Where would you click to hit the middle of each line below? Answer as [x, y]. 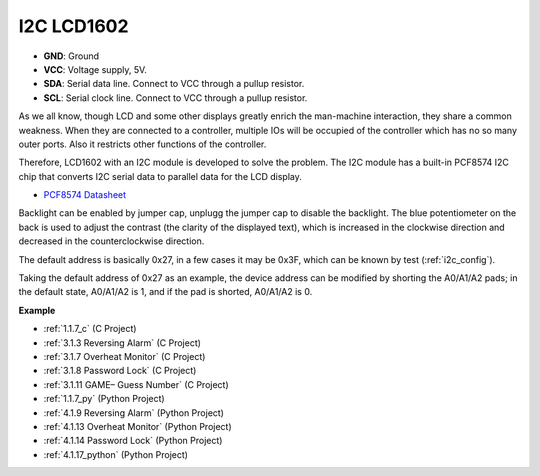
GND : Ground [71, 56]
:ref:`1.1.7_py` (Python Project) [104, 399]
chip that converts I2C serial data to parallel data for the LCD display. [160, 176]
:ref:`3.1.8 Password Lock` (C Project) [120, 371]
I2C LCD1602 [73, 26]
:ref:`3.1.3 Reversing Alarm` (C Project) [122, 342]
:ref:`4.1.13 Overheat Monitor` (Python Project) [137, 426]
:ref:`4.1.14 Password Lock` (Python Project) [133, 441]
